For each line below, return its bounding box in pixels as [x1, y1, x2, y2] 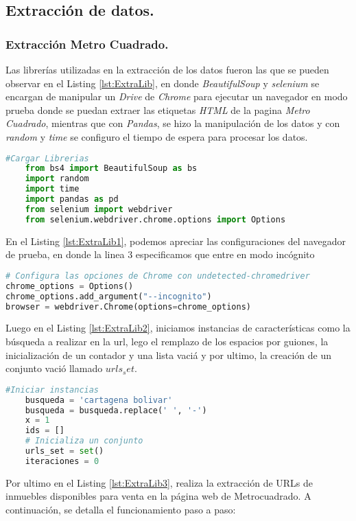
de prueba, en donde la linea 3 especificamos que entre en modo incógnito [5, 247, 315, 262]
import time [25, 184, 80, 194]
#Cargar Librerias [5, 153, 89, 163]
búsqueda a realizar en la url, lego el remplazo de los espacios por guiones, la [5, 334, 329, 348]
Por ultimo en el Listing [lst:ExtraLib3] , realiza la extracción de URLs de [5, 475, 313, 489]
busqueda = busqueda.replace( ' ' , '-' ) [25, 405, 207, 415]
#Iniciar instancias [5, 384, 99, 395]
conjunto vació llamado [5, 361, 103, 375]
